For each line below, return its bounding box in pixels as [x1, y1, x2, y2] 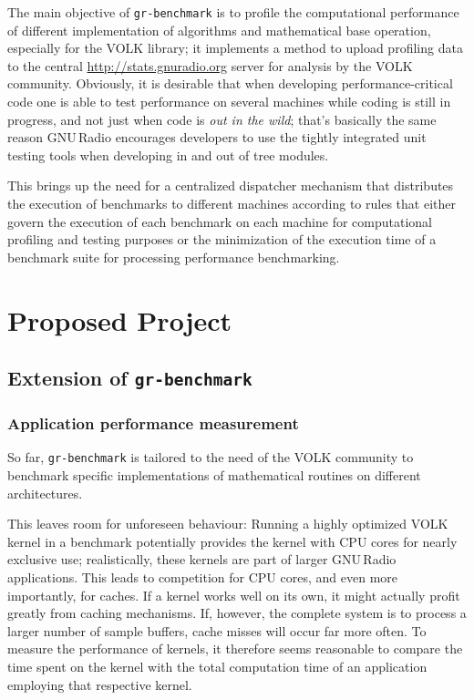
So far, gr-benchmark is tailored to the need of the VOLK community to [7, 448, 414, 467]
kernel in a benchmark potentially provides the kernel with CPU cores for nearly [7, 531, 458, 551]
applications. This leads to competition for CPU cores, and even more [7, 567, 397, 586]
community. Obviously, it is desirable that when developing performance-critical [7, 74, 453, 93]
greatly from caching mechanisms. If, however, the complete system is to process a [7, 603, 467, 623]
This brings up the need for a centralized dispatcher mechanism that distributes [7, 176, 454, 195]
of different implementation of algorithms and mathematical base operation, [7, 20, 431, 39]
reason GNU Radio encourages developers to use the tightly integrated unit [7, 128, 427, 147]
